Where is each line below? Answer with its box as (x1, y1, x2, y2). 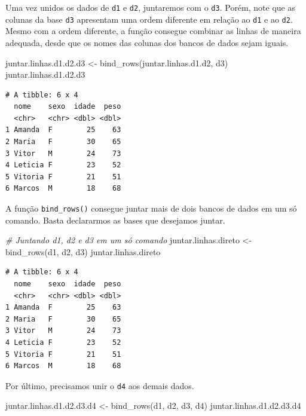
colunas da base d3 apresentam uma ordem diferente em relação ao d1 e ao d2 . (5, 13, 293, 25)
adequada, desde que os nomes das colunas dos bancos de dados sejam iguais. (5, 36, 289, 48)
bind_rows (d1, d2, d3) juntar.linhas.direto (5, 245, 161, 258)
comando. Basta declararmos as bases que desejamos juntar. (5, 213, 225, 226)
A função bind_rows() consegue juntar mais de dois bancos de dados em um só (5, 202, 297, 215)
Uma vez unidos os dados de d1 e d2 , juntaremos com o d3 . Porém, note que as (5, 1, 295, 13)
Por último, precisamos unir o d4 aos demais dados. (5, 379, 194, 391)
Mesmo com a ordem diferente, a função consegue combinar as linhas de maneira (5, 25, 301, 37)
